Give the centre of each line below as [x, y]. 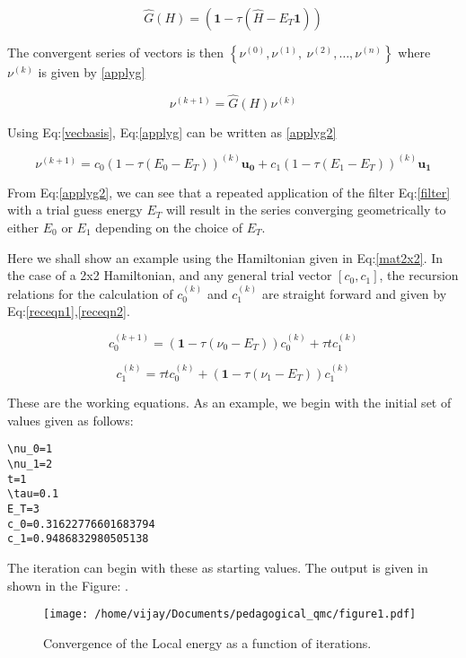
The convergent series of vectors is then [116, 52]
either [23, 228]
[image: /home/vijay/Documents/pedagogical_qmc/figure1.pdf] [230, 614]
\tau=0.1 [33, 494]
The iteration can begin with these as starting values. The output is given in [218, 568]
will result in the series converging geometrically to [306, 210]
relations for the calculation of [90, 293]
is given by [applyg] [92, 72]
